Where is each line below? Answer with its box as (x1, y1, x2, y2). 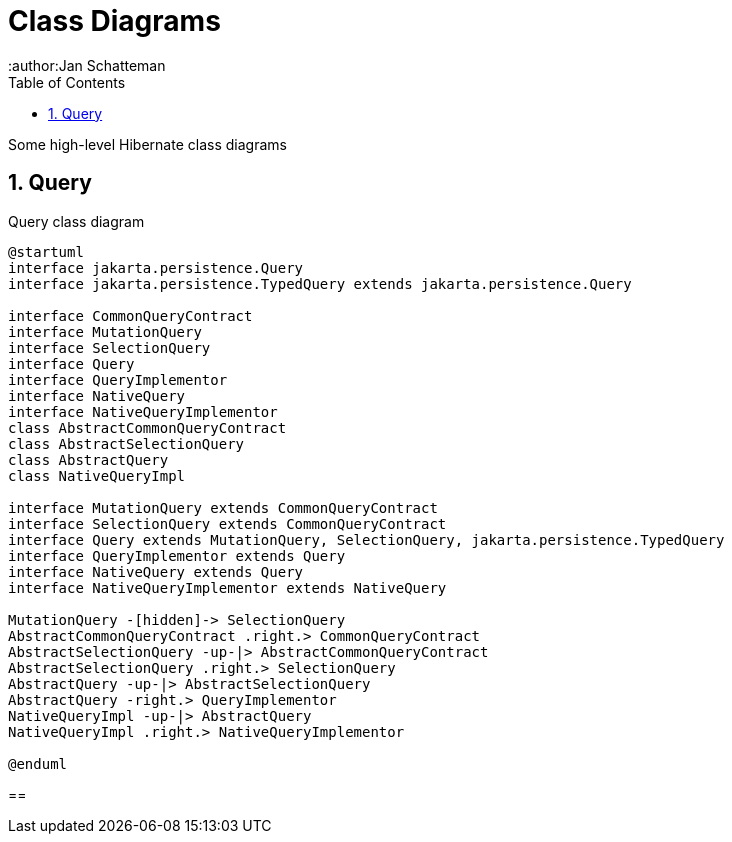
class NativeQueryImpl (8, 467, 186, 484)
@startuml (8, 243, 84, 260)
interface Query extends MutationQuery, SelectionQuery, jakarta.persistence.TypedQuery (8, 531, 725, 548)
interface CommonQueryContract (8, 307, 253, 324)
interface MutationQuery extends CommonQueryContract (8, 499, 438, 516)
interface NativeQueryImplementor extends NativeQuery (8, 579, 447, 596)
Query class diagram (8, 212, 145, 230)
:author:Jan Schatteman (8, 56, 166, 74)
